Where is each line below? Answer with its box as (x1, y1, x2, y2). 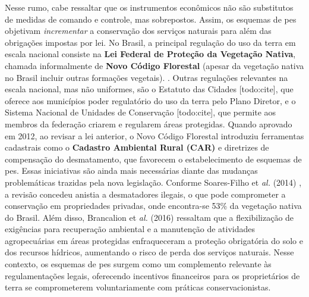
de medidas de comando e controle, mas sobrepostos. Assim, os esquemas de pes (5, 12, 297, 25)
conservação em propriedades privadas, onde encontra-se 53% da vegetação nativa (5, 199, 302, 212)
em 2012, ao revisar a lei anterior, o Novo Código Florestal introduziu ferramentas (5, 129, 304, 142)
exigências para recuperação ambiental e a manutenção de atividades (5, 223, 256, 235)
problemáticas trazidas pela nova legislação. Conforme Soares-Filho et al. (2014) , (5, 176, 302, 188)
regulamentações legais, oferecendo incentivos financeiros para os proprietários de (5, 269, 300, 282)
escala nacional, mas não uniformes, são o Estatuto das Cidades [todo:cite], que (5, 83, 294, 95)
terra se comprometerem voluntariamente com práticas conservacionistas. (5, 281, 271, 293)
